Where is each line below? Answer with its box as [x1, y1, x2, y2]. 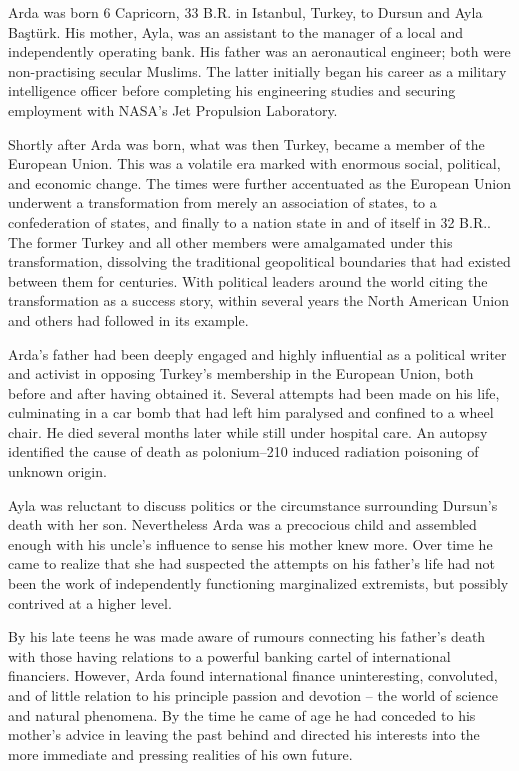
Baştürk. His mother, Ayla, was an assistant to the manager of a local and [8, 21, 463, 42]
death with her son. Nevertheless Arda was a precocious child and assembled [8, 514, 477, 535]
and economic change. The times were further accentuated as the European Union [8, 172, 511, 193]
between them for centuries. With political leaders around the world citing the [8, 270, 488, 291]
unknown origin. [8, 461, 107, 482]
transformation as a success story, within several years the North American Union [8, 290, 509, 311]
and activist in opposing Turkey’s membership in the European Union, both [8, 363, 474, 384]
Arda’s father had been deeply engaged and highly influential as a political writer [8, 343, 507, 364]
